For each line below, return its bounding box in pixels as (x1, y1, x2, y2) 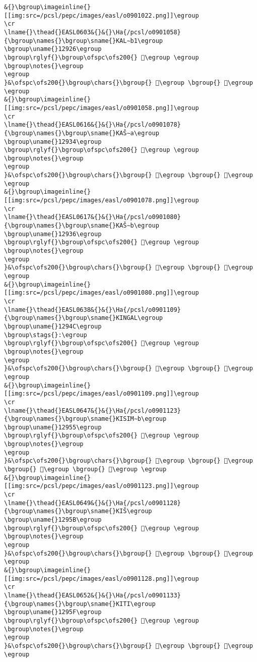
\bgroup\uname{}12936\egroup (4, 230, 102, 238)
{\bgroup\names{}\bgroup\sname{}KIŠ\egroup (4, 508, 152, 515)
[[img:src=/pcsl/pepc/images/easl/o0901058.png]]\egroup (4, 104, 199, 112)
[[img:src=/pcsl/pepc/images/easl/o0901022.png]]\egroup (4, 12, 199, 19)
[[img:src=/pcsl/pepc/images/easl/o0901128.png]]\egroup (4, 575, 199, 582)
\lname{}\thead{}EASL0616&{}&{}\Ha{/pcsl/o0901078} (4, 121, 181, 129)
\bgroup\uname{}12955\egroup (4, 423, 102, 431)
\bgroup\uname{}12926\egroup (4, 45, 102, 53)
